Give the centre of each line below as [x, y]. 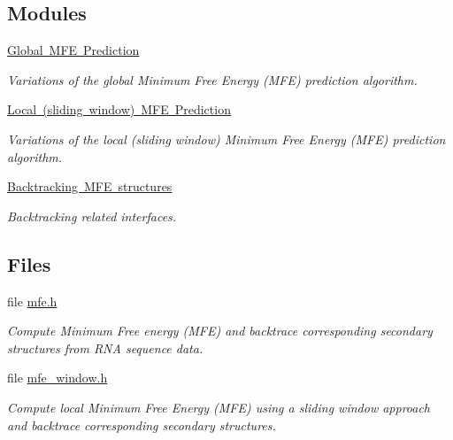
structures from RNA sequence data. [105, 347]
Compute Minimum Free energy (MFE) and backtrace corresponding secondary [220, 331]
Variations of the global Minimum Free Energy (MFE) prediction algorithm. [212, 79]
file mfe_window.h [58, 378]
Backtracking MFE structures [90, 186]
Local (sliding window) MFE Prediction [119, 109]
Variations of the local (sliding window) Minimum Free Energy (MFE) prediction [226, 139]
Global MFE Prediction [73, 50]
